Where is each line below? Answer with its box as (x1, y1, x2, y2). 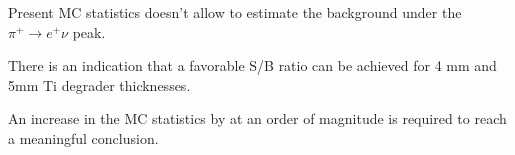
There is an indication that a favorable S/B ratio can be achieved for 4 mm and (8, 55, 497, 76)
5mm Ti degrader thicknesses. (8, 74, 191, 95)
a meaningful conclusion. (8, 127, 159, 148)
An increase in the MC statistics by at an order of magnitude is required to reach (8, 108, 507, 129)
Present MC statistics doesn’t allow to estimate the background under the (8, 2, 462, 22)
